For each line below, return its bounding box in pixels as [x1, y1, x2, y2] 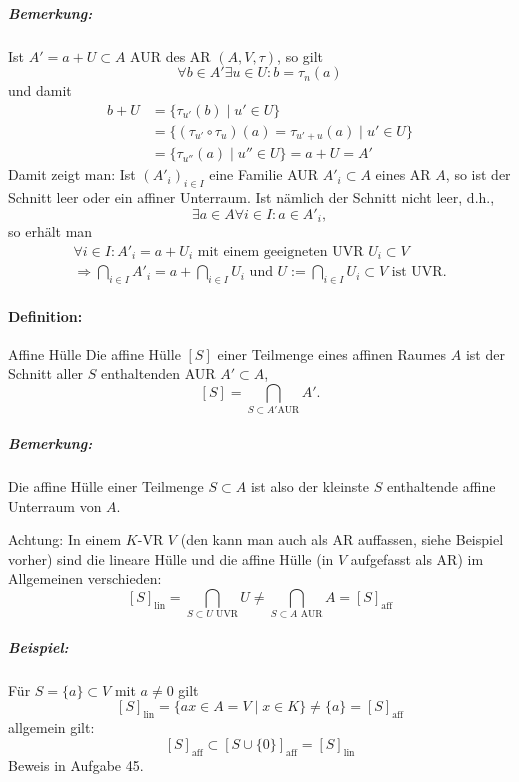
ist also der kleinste [250, 475, 369, 496]
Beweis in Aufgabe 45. [8, 754, 144, 775]
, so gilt [277, 45, 324, 66]
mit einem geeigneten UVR [197, 244, 364, 259]
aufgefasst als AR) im [350, 548, 484, 569]
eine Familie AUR [209, 164, 319, 185]
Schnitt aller [8, 363, 84, 384]
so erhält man [8, 221, 93, 242]
